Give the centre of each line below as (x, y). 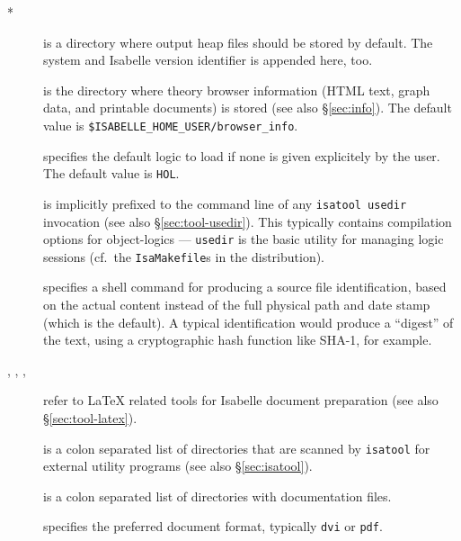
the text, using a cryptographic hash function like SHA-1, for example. (238, 340)
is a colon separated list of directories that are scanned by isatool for (237, 448)
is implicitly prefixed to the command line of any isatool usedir (225, 203)
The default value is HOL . (111, 173)
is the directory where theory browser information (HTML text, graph (237, 90)
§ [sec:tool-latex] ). (90, 418)
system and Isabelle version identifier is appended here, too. (208, 60)
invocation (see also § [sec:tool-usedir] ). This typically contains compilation (248, 221)
